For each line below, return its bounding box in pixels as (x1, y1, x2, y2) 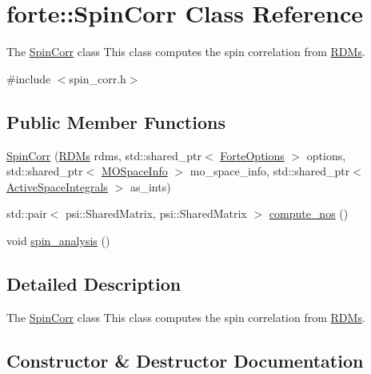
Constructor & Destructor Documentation (6, 348, 364, 372)
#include (6, 70, 51, 86)
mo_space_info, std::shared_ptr (189, 163, 350, 179)
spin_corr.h (69, 70, 126, 86)
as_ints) (130, 178, 171, 195)
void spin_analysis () (6, 231, 110, 248)
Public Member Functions (6, 109, 225, 134)
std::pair (6, 205, 47, 222)
